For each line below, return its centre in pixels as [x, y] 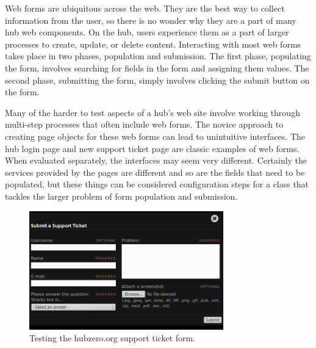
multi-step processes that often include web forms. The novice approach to [144, 124]
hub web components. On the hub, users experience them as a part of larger [147, 32]
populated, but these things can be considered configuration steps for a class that [157, 184]
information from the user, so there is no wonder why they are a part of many [151, 20]
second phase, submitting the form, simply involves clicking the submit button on [157, 80]
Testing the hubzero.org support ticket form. [113, 338]
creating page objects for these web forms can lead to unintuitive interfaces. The [155, 136]
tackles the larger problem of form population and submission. [121, 196]
